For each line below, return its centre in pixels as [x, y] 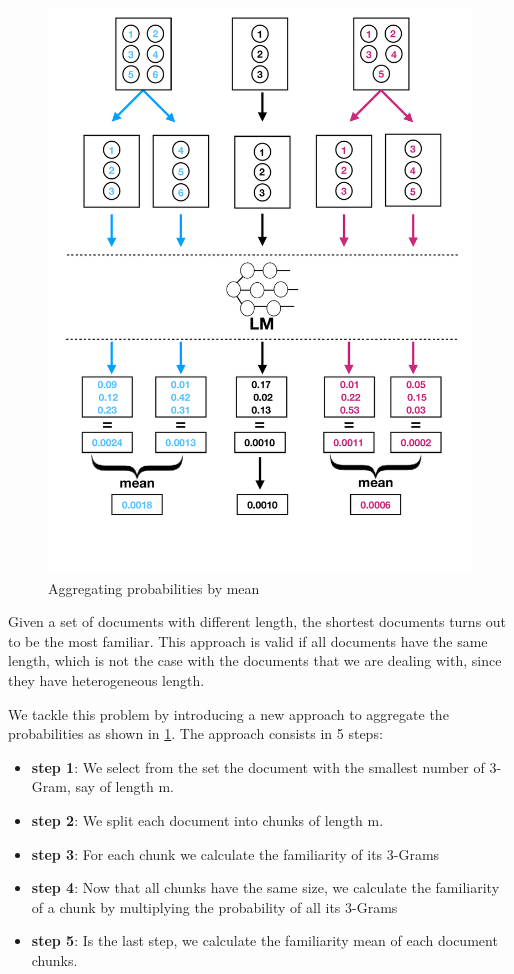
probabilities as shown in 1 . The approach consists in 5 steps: [195, 733]
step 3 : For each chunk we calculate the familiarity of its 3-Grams [235, 853]
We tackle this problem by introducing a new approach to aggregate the [228, 713]
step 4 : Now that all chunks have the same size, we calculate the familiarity [265, 887]
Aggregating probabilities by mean [154, 587]
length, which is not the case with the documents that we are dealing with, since [255, 660]
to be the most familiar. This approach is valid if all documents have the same [248, 640]
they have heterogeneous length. [106, 680]
